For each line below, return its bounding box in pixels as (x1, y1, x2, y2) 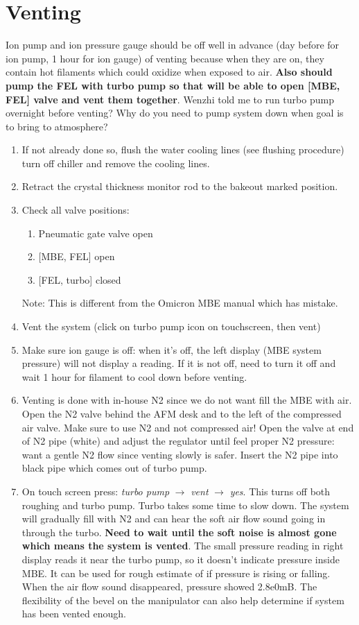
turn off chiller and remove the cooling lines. (21, 155, 210, 170)
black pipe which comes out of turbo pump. (21, 461, 207, 475)
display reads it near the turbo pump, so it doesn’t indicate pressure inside (21, 551, 340, 566)
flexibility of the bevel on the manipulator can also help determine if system (21, 592, 344, 607)
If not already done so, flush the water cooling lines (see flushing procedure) (21, 142, 344, 157)
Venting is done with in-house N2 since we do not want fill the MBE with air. (21, 393, 352, 407)
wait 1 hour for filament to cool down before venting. (21, 369, 247, 384)
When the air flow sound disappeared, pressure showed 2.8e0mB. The (21, 579, 317, 594)
